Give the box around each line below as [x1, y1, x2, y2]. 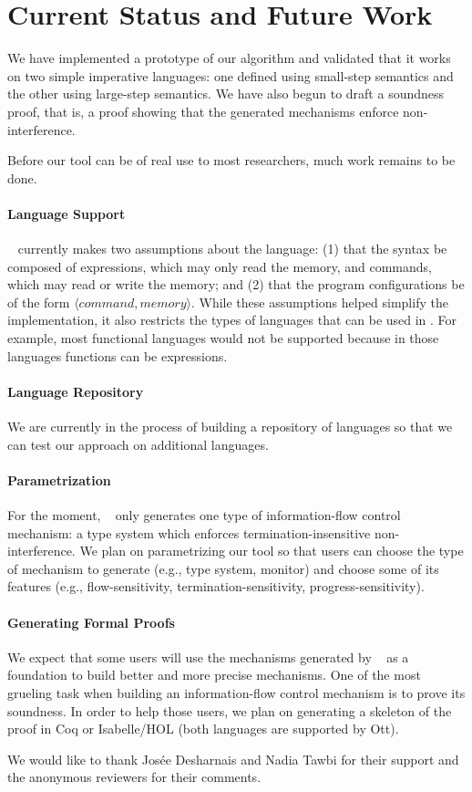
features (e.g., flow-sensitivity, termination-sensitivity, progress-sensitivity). [7, 577, 425, 596]
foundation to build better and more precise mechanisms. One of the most [7, 665, 421, 684]
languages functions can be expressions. [7, 346, 228, 365]
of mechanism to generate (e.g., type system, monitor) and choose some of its [7, 558, 439, 578]
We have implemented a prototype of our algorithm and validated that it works [7, 48, 451, 68]
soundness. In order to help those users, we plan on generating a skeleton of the [7, 701, 452, 720]
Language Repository [7, 381, 144, 401]
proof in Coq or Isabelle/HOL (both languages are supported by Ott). [7, 719, 399, 738]
